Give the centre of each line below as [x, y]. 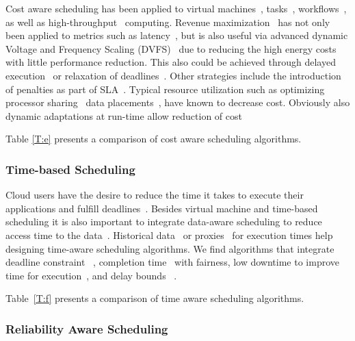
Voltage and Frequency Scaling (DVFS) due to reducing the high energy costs [171, 48]
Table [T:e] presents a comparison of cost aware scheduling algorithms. [154, 139]
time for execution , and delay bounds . [91, 275]
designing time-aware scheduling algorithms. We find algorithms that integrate [170, 248]
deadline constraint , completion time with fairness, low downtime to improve [173, 262]
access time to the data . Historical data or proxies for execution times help [169, 235]
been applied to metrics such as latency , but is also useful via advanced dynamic [177, 35]
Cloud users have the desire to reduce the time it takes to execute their [155, 195]
